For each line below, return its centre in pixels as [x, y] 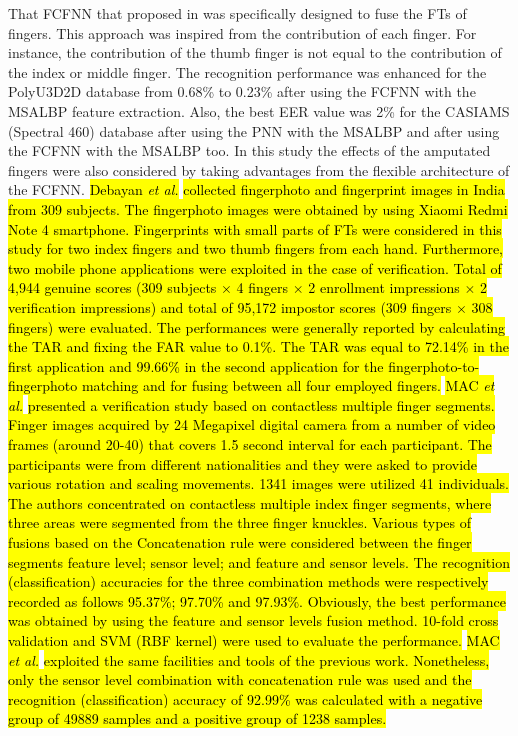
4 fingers [262, 287]
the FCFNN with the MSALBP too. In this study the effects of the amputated [249, 150]
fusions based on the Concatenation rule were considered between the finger [240, 542]
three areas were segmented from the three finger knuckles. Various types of [239, 522]
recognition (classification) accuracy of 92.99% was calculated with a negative [245, 698]
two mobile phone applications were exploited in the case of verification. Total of [255, 267]
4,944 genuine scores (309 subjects [112, 287]
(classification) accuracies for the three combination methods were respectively [248, 581]
